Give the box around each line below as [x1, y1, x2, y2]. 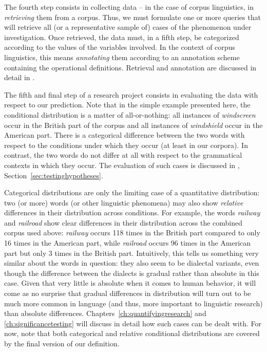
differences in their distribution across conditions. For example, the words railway [4, 207, 260, 218]
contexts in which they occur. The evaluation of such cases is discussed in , [4, 159, 240, 170]
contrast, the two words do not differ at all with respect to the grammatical [4, 150, 242, 160]
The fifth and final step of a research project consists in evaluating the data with [4, 89, 258, 100]
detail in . [4, 72, 35, 83]
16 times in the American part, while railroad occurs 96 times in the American [4, 237, 251, 248]
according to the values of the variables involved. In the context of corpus [4, 42, 235, 52]
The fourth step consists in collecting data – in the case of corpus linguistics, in [4, 2, 254, 12]
